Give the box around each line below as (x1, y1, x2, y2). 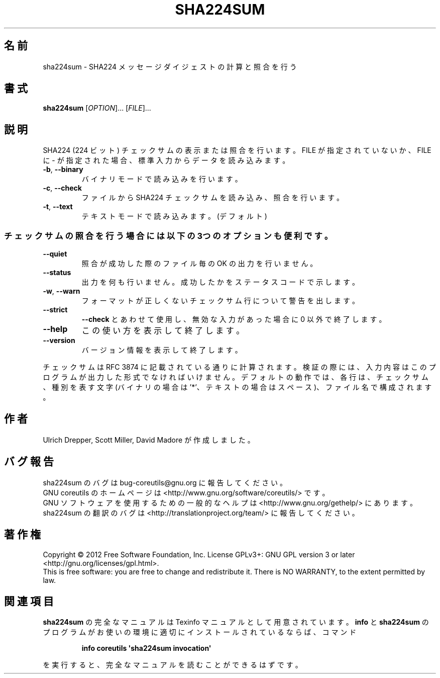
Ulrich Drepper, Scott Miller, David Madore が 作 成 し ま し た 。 (43, 435, 255, 444)
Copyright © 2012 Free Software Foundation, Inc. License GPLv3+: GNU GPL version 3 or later (43, 550, 355, 559)
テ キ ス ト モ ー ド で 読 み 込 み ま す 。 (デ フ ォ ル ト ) (81, 212, 267, 221)
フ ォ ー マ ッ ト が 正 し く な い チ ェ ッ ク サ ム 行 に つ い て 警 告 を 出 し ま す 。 (81, 296, 359, 305)
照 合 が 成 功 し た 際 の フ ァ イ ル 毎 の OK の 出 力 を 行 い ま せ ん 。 (81, 259, 317, 268)
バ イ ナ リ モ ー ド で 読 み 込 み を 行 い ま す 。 (81, 175, 242, 184)
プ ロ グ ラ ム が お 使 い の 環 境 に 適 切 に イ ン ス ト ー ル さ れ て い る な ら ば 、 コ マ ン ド (43, 628, 357, 637)
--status (43, 268, 71, 277)
